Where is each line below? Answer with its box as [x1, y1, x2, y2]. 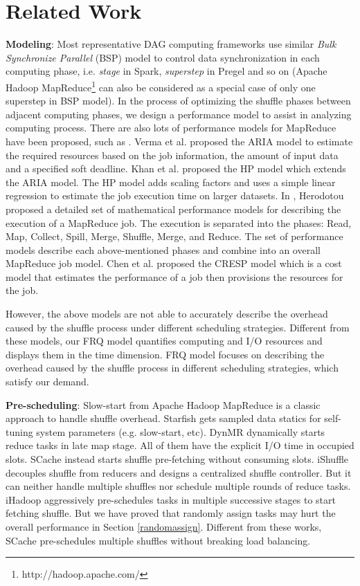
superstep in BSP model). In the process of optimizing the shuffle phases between [6, 93, 351, 108]
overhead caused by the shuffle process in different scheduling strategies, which [6, 360, 339, 375]
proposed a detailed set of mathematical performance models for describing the [6, 201, 341, 216]
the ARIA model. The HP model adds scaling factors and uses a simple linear [6, 174, 336, 189]
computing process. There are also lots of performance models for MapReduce [6, 120, 336, 135]
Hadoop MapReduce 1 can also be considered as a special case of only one [6, 77, 316, 94]
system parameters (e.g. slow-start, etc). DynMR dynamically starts [36, 424, 325, 439]
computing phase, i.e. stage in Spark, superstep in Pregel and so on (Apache [6, 64, 327, 78]
